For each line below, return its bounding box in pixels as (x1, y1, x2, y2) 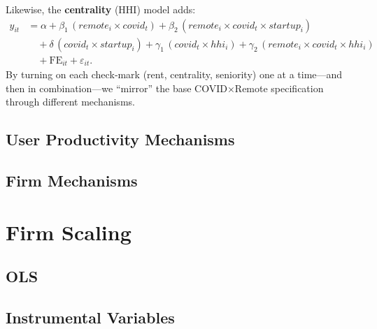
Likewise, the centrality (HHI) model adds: (6, 2, 196, 16)
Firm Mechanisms (6, 170, 138, 191)
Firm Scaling (6, 217, 131, 246)
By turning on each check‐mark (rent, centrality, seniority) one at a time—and (6, 67, 343, 82)
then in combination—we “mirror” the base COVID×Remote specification (6, 80, 324, 95)
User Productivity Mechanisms (6, 129, 235, 150)
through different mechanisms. (6, 94, 135, 109)
